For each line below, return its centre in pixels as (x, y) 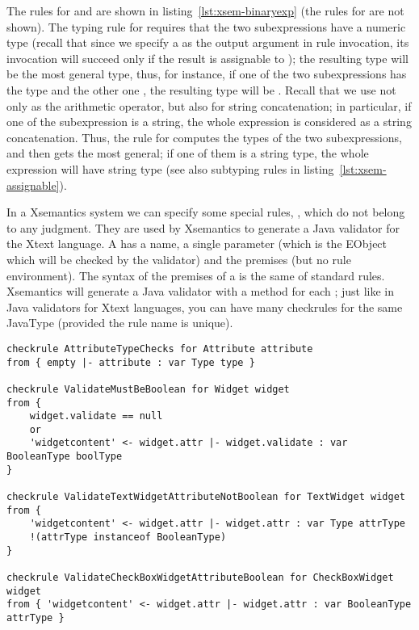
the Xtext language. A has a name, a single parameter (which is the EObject (197, 244)
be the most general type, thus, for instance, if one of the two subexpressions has (207, 74)
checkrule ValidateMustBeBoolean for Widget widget (148, 389)
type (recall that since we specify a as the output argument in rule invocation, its (208, 42)
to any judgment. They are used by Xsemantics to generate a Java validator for (203, 227)
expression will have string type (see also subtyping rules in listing (170, 168)
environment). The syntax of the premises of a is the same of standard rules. (196, 275)
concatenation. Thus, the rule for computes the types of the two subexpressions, (204, 137)
